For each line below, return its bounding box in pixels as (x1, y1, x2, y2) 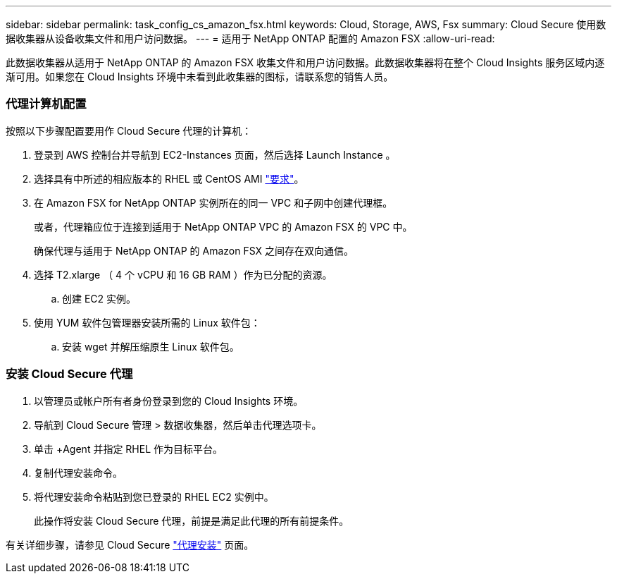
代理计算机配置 (6, 97, 87, 111)
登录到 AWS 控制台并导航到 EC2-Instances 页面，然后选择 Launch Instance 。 (34, 148, 396, 161)
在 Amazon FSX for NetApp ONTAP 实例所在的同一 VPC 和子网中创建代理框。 (34, 196, 393, 209)
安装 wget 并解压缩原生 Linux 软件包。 (62, 340, 239, 353)
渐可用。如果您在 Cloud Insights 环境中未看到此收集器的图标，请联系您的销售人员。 (6, 71, 394, 83)
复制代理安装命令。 (34, 466, 123, 479)
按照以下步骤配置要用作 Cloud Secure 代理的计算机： (6, 124, 252, 137)
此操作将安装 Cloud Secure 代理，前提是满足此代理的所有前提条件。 (34, 514, 349, 527)
